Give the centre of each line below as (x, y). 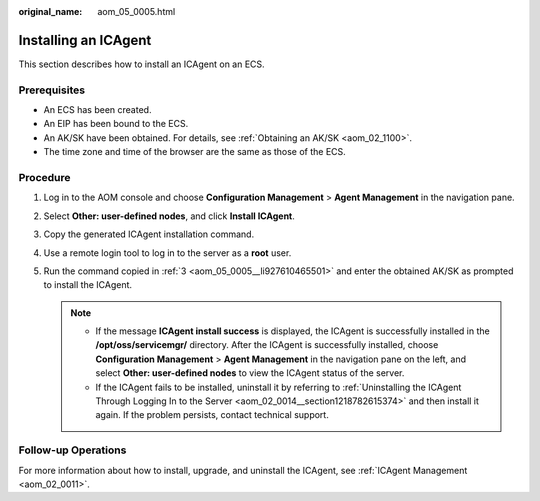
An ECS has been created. (97, 110)
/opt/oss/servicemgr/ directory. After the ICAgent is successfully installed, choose (267, 345)
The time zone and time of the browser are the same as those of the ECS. (195, 152)
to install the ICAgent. (88, 285)
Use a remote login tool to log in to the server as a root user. (167, 252)
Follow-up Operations (72, 450)
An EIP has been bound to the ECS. (116, 124)
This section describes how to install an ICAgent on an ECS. (141, 64)
